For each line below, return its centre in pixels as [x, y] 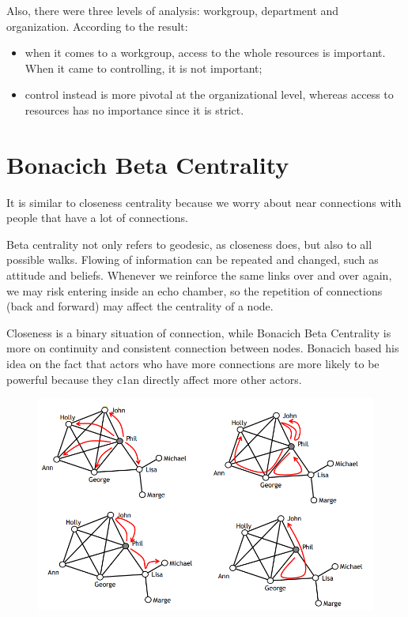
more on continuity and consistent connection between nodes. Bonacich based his [203, 348]
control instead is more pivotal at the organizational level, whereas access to [209, 94]
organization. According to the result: [97, 26]
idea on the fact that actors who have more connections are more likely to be [193, 364]
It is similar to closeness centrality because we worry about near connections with [204, 202]
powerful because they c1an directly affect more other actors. [154, 379]
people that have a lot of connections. [97, 218]
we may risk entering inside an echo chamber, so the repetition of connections [195, 290]
